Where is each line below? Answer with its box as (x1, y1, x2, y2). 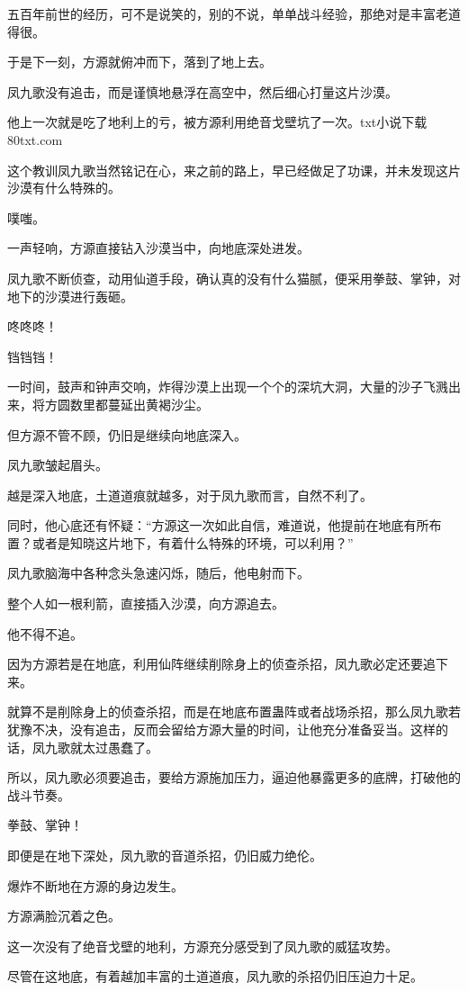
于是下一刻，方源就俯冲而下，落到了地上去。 (7, 52, 272, 71)
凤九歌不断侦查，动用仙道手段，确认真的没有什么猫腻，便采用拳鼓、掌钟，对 (7, 268, 461, 287)
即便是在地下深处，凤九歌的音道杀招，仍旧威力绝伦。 (7, 846, 322, 864)
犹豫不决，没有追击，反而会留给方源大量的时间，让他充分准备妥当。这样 (7, 720, 436, 739)
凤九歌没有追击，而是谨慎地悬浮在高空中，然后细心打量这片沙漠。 (7, 82, 398, 101)
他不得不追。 (7, 624, 83, 643)
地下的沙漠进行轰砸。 (7, 286, 133, 305)
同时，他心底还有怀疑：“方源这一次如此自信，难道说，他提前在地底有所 (7, 516, 429, 535)
